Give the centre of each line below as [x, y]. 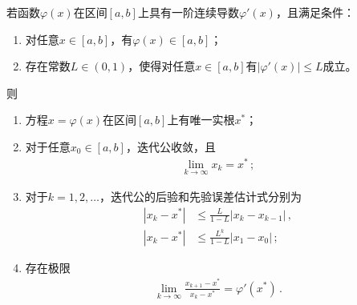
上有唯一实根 [201, 120]
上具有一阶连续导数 [188, 12]
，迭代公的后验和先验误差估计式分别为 [200, 196]
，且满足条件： [315, 12]
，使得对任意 [162, 66]
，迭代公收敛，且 [170, 146]
